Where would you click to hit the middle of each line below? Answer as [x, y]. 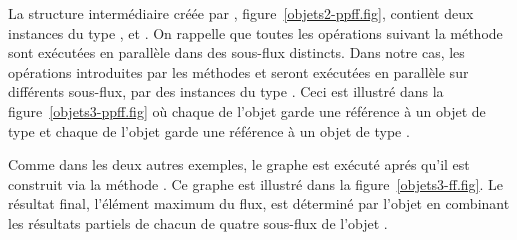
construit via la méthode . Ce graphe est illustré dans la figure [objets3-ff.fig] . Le [256, 183]
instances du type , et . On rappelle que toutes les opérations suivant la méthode [255, 32]
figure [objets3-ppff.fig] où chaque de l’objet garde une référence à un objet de [247, 110]
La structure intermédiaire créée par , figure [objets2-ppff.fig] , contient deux [241, 13]
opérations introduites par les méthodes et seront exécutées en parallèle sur [238, 71]
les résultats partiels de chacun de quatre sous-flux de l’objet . [198, 222]
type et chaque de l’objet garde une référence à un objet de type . [209, 130]
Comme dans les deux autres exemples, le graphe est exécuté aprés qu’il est [239, 164]
